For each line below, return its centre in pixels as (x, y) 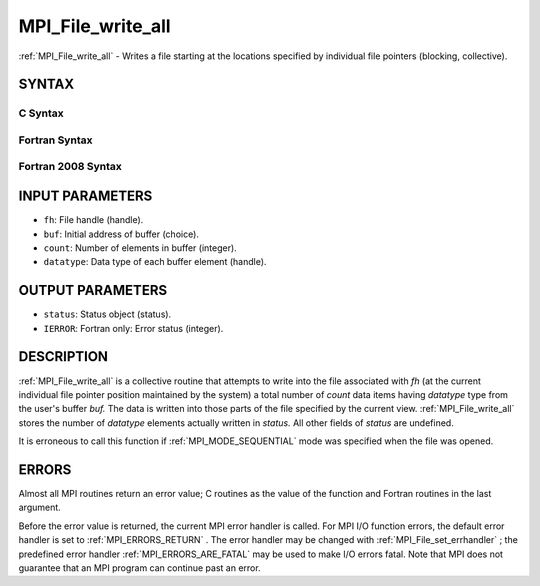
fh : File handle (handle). (93, 220)
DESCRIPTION (63, 356)
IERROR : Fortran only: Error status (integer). (133, 328)
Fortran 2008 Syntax (70, 167)
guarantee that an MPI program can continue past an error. (139, 567)
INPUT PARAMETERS (85, 196)
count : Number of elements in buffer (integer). (140, 247)
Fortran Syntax (55, 140)
